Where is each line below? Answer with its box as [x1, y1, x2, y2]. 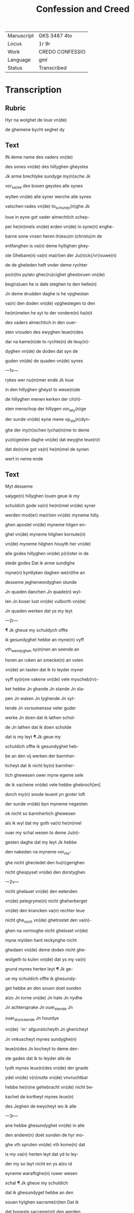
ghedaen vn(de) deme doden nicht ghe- [5, 947, 87, 953]
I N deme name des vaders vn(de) [5, 154, 73, 160]
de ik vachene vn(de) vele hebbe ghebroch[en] [5, 782, 101, 788]
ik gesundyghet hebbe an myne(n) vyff [5, 637, 84, 643]
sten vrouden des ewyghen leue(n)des [5, 329, 84, 335]
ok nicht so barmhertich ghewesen [5, 810, 76, 816]
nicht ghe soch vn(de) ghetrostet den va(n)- [5, 917, 92, 924]
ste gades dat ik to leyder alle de [5, 1055, 71, 1061]
